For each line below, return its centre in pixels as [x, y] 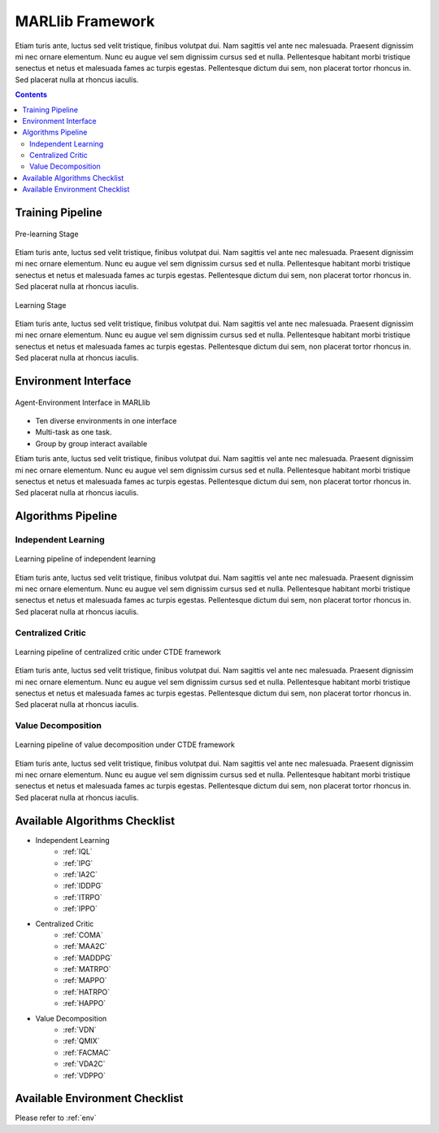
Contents [31, 94]
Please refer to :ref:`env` [56, 1118]
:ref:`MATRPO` [87, 969]
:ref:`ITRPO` [83, 897]
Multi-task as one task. [74, 433]
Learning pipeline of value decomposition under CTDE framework [125, 744]
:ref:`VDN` [80, 1030]
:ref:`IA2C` [80, 874]
